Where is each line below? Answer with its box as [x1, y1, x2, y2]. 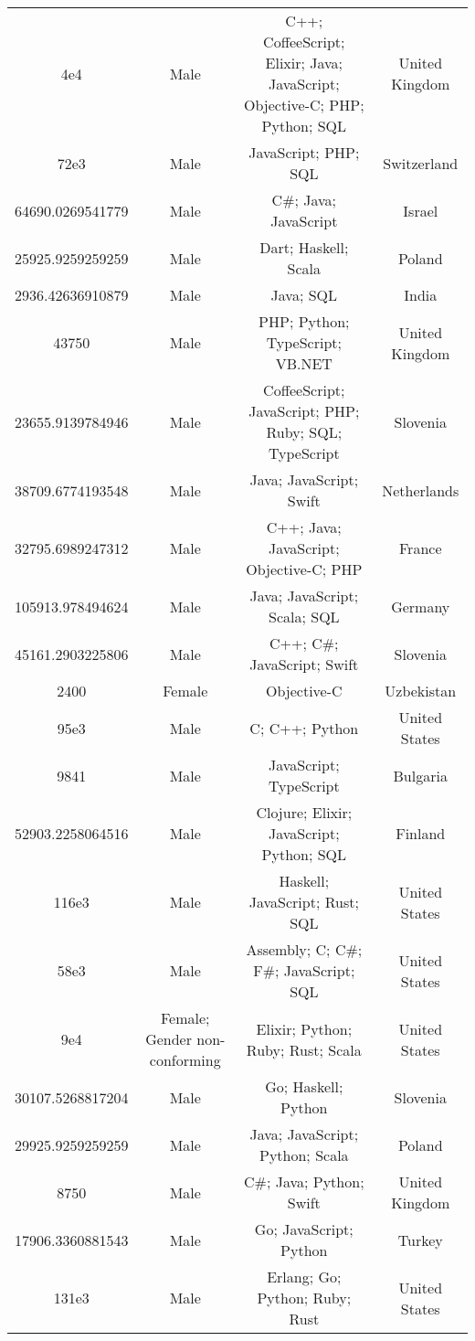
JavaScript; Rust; [248, 891, 359, 912]
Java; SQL [270, 284, 338, 305]
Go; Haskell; [265, 1076, 343, 1097]
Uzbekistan [385, 680, 457, 701]
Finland [396, 823, 446, 844]
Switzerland [383, 152, 459, 174]
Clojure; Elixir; [256, 802, 353, 823]
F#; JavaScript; [253, 960, 355, 981]
